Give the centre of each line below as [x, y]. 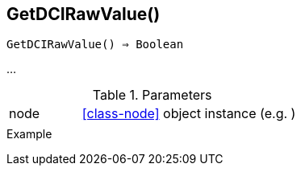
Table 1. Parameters [152, 95]
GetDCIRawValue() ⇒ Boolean [95, 45]
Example [29, 134]
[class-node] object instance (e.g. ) [189, 114]
